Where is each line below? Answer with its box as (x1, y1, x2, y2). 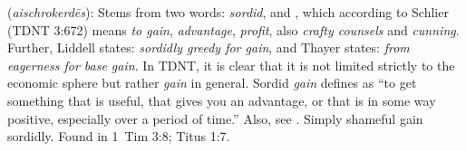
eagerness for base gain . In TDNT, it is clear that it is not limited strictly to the (7, 55, 455, 74)
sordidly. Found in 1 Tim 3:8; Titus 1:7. (7, 127, 230, 146)
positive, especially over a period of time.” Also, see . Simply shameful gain (7, 109, 423, 127)
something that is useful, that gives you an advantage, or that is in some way (7, 90, 436, 109)
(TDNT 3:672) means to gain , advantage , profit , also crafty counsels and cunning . (7, 20, 460, 39)
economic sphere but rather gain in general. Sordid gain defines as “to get (7, 73, 417, 92)
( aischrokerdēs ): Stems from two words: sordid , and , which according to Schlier (7, 3, 449, 21)
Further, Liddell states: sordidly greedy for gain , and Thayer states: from (7, 38, 410, 57)
